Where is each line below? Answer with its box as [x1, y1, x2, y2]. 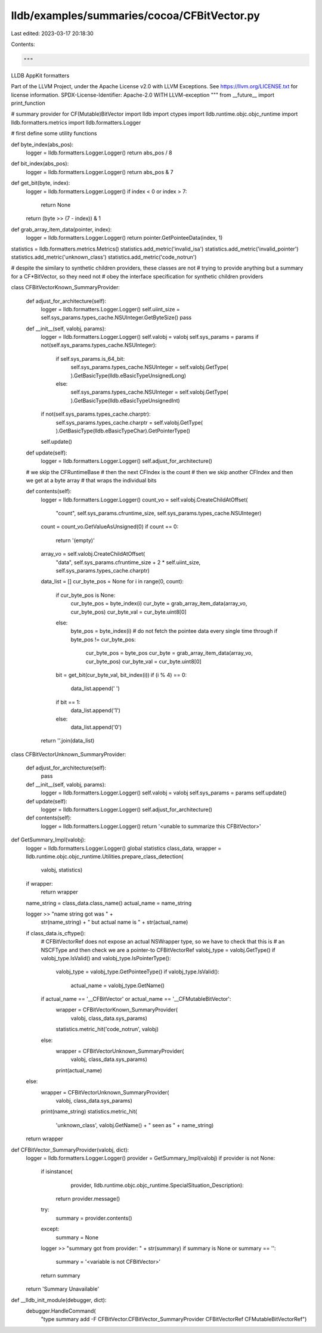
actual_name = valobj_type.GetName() [70, 982, 165, 989]
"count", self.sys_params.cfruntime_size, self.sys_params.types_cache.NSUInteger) [55, 510, 262, 517]
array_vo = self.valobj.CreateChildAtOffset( [41, 550, 145, 558]
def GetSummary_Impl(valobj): [11, 836, 86, 843]
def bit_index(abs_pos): [11, 160, 69, 167]
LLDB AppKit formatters [11, 72, 70, 79]
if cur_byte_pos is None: [55, 591, 116, 599]
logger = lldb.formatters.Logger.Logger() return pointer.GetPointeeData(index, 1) [26, 234, 223, 242]
